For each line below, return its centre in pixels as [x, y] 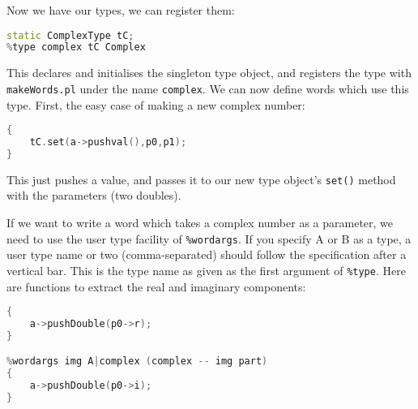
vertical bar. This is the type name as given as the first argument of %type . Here [206, 270]
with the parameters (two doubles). [94, 195]
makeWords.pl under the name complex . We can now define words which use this [208, 88]
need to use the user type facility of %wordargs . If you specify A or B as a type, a [209, 238]
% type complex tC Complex [76, 47]
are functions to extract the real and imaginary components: [156, 286]
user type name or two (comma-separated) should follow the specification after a [207, 254]
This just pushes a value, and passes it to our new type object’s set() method [201, 179]
